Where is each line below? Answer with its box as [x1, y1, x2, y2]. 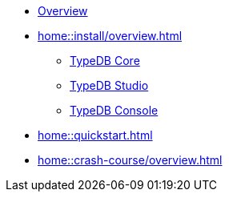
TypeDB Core [70, 54, 140, 67]
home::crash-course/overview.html [38, 153, 223, 167]
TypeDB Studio [70, 79, 149, 92]
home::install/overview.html [38, 29, 183, 42]
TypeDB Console [70, 103, 159, 117]
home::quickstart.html [38, 128, 153, 142]
